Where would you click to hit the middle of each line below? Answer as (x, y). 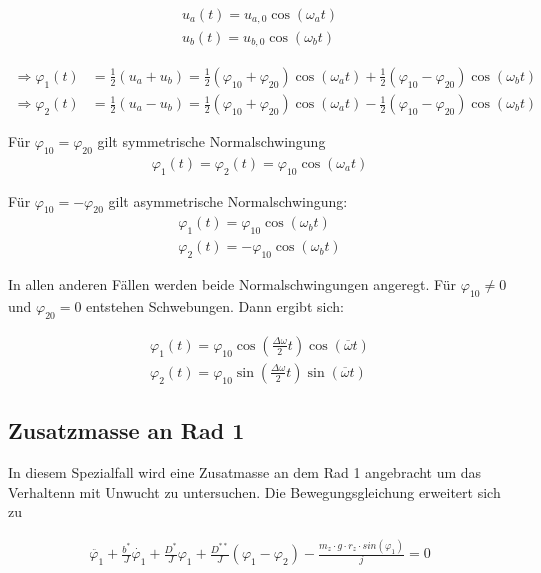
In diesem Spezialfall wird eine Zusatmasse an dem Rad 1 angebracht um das (245, 471)
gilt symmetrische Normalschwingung (211, 141)
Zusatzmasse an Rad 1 (126, 430)
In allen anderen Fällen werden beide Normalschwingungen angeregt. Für (232, 284)
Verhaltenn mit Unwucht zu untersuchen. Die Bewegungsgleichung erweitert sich (254, 491)
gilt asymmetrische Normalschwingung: (228, 200)
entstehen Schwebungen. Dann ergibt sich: (215, 305)
